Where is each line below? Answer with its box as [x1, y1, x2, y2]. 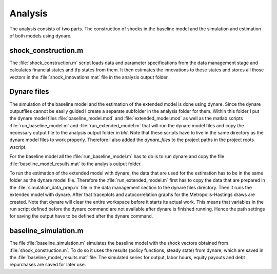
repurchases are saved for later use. [9, 262, 86, 268]
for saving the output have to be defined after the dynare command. [9, 213, 153, 219]
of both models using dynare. [9, 32, 72, 38]
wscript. [9, 144, 27, 150]
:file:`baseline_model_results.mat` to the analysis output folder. [9, 161, 142, 167]
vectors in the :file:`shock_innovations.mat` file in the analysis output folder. [9, 74, 169, 80]
